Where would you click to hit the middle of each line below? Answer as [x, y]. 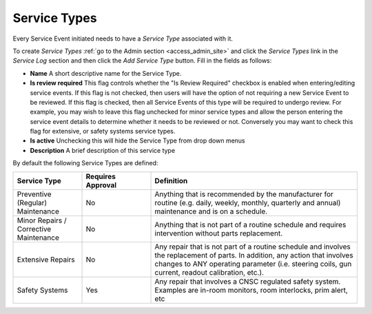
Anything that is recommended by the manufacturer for [244, 194]
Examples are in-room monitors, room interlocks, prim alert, [251, 290]
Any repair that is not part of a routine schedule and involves [253, 247]
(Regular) [32, 202]
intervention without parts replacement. [218, 233]
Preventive [34, 194]
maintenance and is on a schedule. [211, 211]
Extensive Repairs [46, 260]
